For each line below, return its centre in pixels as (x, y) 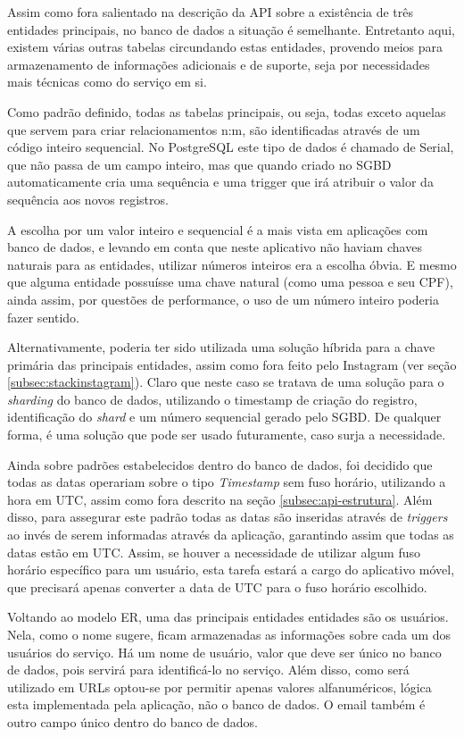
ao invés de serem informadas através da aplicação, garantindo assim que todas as (231, 535)
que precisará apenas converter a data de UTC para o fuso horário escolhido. (217, 586)
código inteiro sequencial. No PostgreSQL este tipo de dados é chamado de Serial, (231, 147)
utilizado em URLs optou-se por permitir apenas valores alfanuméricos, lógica (220, 687)
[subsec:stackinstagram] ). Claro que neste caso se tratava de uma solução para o (226, 382)
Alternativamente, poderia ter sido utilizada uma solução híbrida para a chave (221, 347)
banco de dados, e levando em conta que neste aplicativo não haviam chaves (215, 247)
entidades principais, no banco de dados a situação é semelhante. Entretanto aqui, (231, 29)
